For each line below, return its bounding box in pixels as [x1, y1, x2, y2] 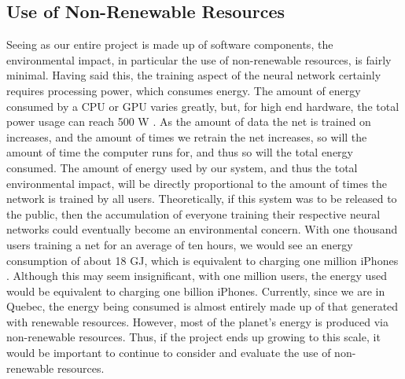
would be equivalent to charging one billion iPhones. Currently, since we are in [6, 282, 385, 299]
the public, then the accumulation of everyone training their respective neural [6, 205, 381, 222]
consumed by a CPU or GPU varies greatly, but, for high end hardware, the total [6, 98, 399, 114]
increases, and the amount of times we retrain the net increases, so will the [6, 128, 367, 145]
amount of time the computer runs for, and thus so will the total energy [6, 144, 353, 160]
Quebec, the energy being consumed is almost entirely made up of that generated [6, 298, 399, 315]
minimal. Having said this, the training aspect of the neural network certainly [6, 67, 381, 83]
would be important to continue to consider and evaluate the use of [6, 344, 331, 361]
